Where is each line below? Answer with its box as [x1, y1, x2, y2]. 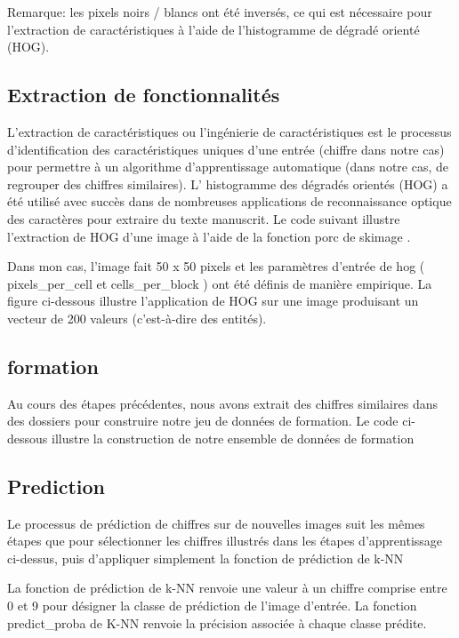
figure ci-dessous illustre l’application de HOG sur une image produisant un [7, 291, 419, 310]
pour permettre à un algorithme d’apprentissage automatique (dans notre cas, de [7, 157, 449, 176]
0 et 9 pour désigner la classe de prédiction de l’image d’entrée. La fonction [7, 596, 417, 615]
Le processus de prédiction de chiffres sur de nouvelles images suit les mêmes [7, 514, 425, 532]
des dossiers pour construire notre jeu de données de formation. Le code [7, 411, 399, 430]
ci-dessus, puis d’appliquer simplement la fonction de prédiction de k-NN [7, 548, 404, 567]
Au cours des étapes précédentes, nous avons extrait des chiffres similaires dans [7, 394, 438, 412]
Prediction [7, 472, 105, 499]
